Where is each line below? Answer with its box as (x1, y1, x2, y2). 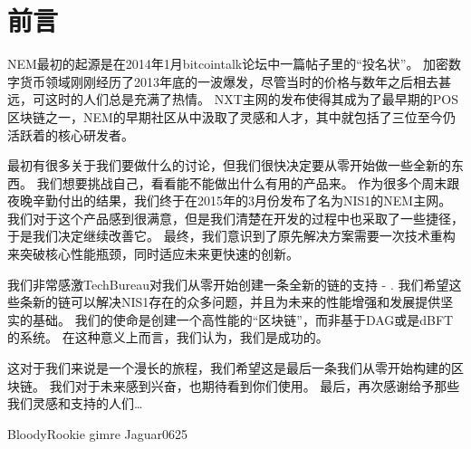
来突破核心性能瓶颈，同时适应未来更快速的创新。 (7, 244, 299, 263)
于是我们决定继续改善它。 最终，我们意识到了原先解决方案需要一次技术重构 (7, 226, 456, 245)
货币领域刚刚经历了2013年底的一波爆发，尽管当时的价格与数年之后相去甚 (19, 72, 451, 91)
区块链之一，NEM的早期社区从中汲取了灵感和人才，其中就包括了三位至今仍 (7, 107, 456, 126)
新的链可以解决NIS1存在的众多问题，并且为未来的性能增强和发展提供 (32, 292, 441, 311)
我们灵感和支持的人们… (7, 394, 143, 413)
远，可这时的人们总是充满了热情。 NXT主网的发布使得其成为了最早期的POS (7, 90, 458, 109)
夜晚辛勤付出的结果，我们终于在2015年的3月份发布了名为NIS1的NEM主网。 (7, 191, 452, 210)
